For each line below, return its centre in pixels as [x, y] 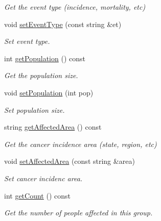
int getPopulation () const [45, 58]
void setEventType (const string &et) [63, 24]
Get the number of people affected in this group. [78, 213]
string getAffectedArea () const [53, 127]
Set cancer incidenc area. [43, 178]
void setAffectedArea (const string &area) [70, 161]
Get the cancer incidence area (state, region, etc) [80, 144]
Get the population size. [41, 75]
